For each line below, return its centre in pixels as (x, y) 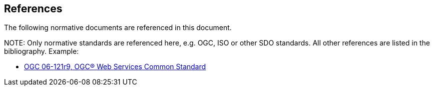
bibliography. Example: (41, 51)
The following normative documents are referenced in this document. (118, 28)
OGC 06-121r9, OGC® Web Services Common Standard (115, 67)
